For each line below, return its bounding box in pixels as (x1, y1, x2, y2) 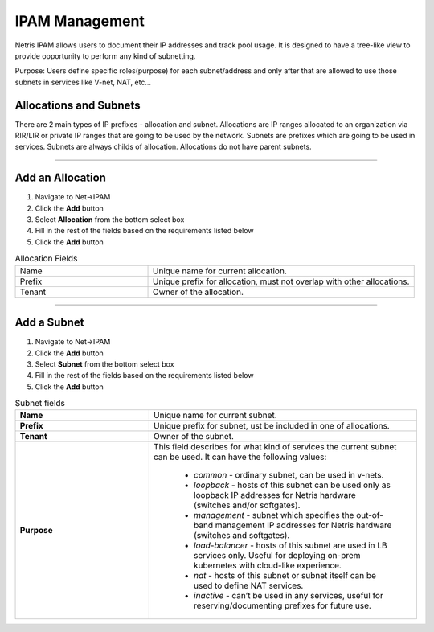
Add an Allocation (14, 171, 106, 185)
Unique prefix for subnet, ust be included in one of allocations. (153, 421, 390, 432)
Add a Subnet (14, 316, 84, 330)
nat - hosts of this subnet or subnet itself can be (193, 570, 377, 581)
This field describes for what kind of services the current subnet (153, 441, 397, 453)
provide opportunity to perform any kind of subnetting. (14, 51, 196, 60)
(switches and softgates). (193, 530, 290, 541)
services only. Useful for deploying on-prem (193, 550, 361, 561)
